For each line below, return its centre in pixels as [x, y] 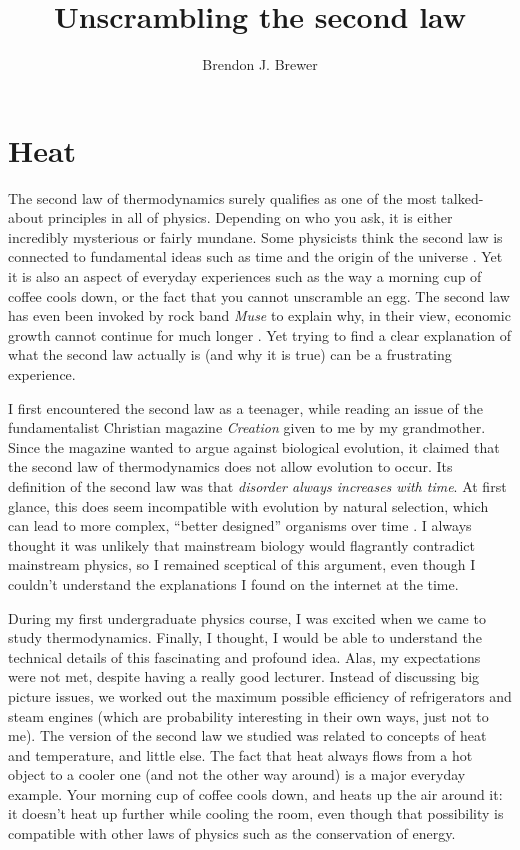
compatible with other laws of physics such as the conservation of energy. [232, 833]
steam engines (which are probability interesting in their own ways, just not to [248, 715]
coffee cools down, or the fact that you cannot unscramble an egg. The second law [259, 295]
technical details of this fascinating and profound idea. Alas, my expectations [244, 656]
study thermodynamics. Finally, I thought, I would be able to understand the [245, 637]
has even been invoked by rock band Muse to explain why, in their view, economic [259, 315]
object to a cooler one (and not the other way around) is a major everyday [237, 774]
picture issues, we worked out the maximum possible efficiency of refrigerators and [260, 695]
